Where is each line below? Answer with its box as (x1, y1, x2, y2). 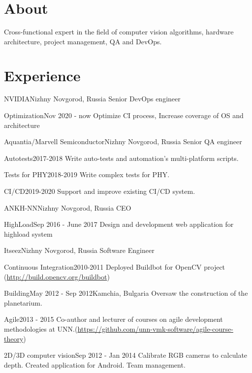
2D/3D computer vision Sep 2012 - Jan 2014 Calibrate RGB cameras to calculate (4, 350, 248, 360)
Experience (4, 65, 81, 85)
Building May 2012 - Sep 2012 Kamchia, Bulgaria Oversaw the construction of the (4, 288, 248, 298)
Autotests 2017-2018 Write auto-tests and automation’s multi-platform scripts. (4, 153, 239, 163)
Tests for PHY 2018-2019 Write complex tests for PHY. (4, 169, 170, 180)
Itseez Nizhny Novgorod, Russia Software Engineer (4, 245, 155, 255)
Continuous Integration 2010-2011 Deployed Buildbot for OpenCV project (4, 261, 225, 272)
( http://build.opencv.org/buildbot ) (4, 271, 110, 281)
